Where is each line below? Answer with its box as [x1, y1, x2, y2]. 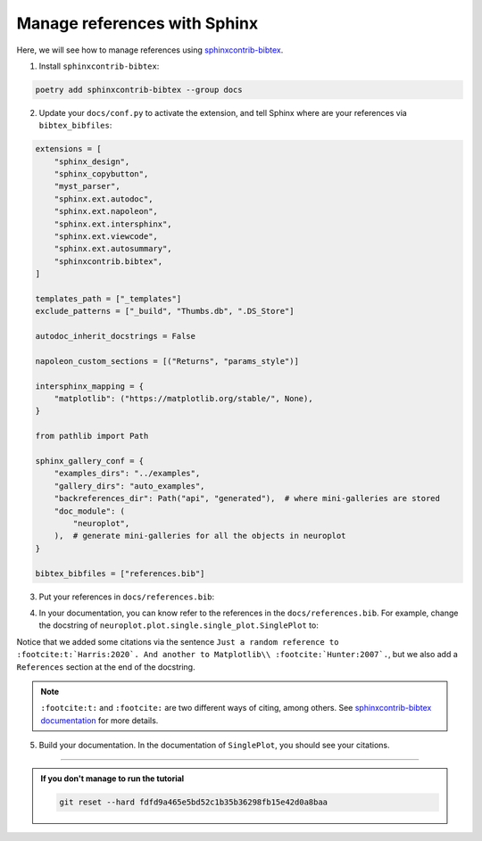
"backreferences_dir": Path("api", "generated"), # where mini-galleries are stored [54, 493, 441, 504]
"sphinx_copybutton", [54, 169, 149, 179]
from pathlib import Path [35, 431, 149, 441]
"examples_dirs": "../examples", [54, 468, 201, 479]
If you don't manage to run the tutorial [40, 773, 185, 784]
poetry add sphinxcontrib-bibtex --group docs [35, 85, 243, 95]
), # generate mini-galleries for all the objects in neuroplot [54, 531, 346, 541]
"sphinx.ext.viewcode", [54, 232, 158, 242]
